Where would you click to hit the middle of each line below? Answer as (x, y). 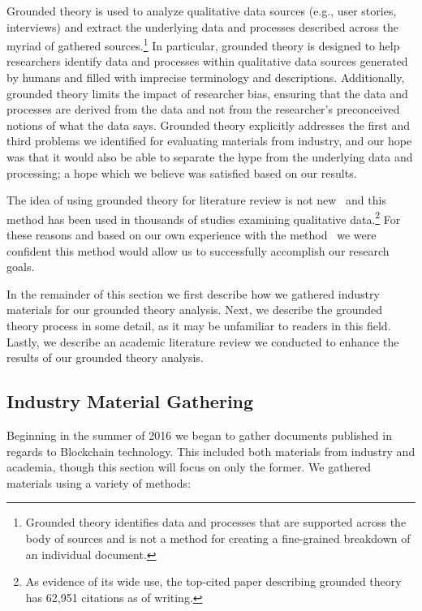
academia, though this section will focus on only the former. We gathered (189, 467)
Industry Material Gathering (130, 401)
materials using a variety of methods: (99, 482)
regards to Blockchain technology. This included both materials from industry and (211, 451)
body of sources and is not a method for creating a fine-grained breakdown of (218, 538)
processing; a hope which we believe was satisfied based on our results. (182, 172)
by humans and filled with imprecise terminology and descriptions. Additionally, (206, 77)
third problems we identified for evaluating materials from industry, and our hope (209, 141)
